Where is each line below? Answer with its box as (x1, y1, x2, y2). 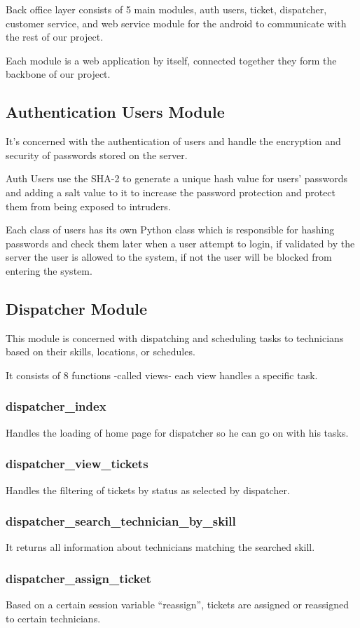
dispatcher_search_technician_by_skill (6, 512, 236, 530)
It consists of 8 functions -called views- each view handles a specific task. (6, 367, 318, 382)
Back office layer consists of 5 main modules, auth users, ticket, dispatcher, (6, 2, 327, 16)
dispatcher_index (6, 397, 106, 415)
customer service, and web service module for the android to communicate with (6, 15, 347, 30)
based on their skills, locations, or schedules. (6, 344, 195, 359)
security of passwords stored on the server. (6, 147, 188, 162)
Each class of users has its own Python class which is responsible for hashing (6, 222, 335, 237)
